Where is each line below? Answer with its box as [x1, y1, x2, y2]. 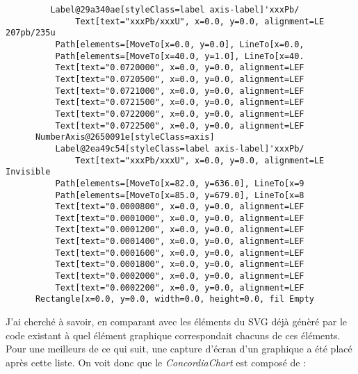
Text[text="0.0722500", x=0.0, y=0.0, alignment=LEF [55, 120, 304, 131]
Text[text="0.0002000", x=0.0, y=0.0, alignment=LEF [55, 271, 304, 282]
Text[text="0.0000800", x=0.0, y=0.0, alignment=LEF [55, 202, 304, 212]
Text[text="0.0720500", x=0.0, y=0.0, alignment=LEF [55, 74, 304, 84]
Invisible [6, 167, 51, 177]
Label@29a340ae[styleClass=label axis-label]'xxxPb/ [50, 5, 300, 15]
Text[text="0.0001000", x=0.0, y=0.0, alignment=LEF [55, 213, 304, 223]
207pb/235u [6, 28, 56, 38]
